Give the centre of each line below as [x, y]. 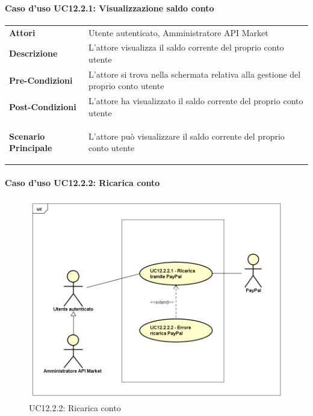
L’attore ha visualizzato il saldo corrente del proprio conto [196, 101]
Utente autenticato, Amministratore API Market [178, 32]
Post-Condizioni [43, 107]
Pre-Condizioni [41, 80]
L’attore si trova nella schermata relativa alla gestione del [195, 74]
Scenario [27, 136]
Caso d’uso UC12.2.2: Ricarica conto [82, 182]
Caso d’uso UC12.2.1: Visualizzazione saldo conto [110, 8]
